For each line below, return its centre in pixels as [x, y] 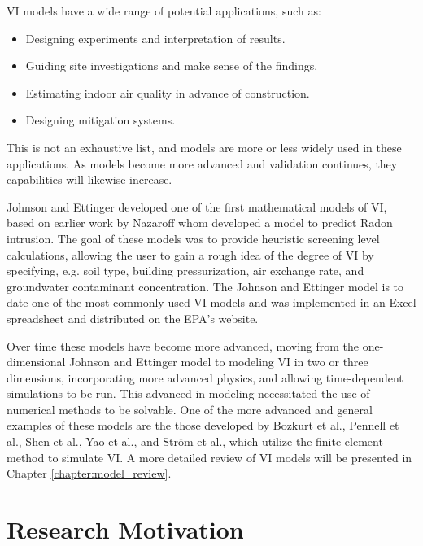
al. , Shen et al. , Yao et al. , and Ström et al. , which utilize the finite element [195, 441]
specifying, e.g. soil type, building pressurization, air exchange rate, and [185, 271]
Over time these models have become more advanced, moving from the [183, 345]
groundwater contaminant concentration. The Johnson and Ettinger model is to [205, 286]
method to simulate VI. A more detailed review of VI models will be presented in [209, 457]
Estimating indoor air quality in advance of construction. [168, 92]
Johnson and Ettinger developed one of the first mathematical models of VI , [197, 206]
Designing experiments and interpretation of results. [155, 38]
